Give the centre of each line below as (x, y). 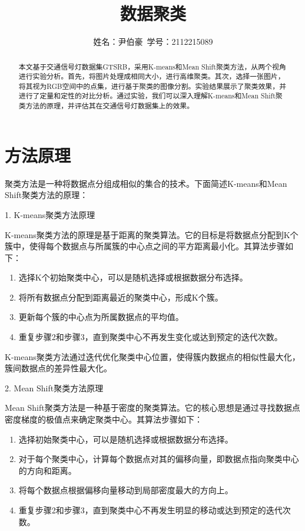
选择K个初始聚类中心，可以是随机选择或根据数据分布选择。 (133, 277)
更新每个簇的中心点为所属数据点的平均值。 (101, 317)
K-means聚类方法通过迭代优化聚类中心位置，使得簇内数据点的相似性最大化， (152, 356)
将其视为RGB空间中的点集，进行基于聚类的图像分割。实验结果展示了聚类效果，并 (152, 86)
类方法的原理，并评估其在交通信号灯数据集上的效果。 (106, 106)
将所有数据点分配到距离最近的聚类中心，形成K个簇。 (121, 297)
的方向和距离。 (47, 470)
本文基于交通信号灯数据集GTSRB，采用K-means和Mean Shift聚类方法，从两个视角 (152, 66)
